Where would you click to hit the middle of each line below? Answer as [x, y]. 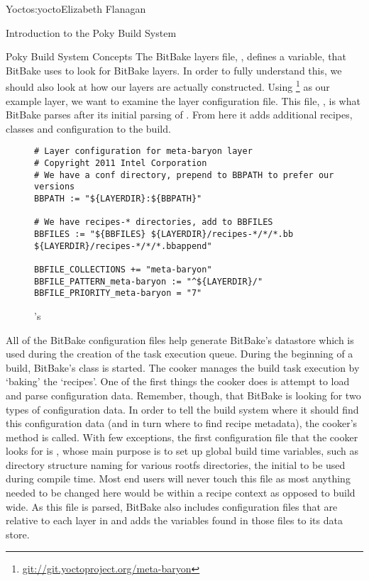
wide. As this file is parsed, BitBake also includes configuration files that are [172, 506]
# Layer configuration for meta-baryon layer [143, 151]
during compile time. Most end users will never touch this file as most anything [178, 478]
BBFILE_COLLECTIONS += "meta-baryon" [123, 269]
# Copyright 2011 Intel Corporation [121, 164]
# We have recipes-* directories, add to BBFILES [154, 222]
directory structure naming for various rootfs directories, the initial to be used [176, 464]
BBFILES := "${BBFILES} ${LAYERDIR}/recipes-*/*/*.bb [164, 234]
